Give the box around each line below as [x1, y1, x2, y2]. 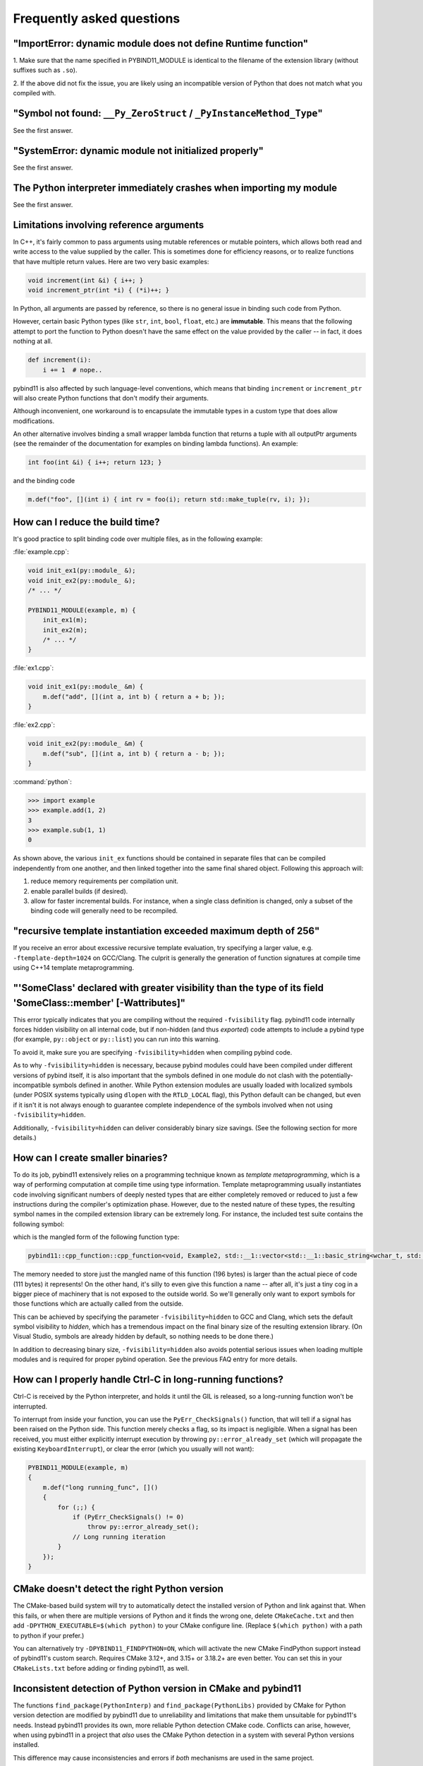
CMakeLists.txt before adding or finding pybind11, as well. [13, 1664, 190, 1672]
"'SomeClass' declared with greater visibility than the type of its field [13, 982, 324, 994]
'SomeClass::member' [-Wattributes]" [13, 997, 186, 1009]
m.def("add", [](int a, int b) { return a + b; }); [42, 692, 226, 701]
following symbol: [13, 1219, 65, 1228]
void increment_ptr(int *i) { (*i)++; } [27, 286, 169, 295]
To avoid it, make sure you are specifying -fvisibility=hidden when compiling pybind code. [13, 1048, 293, 1056]
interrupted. [13, 1402, 48, 1411]
